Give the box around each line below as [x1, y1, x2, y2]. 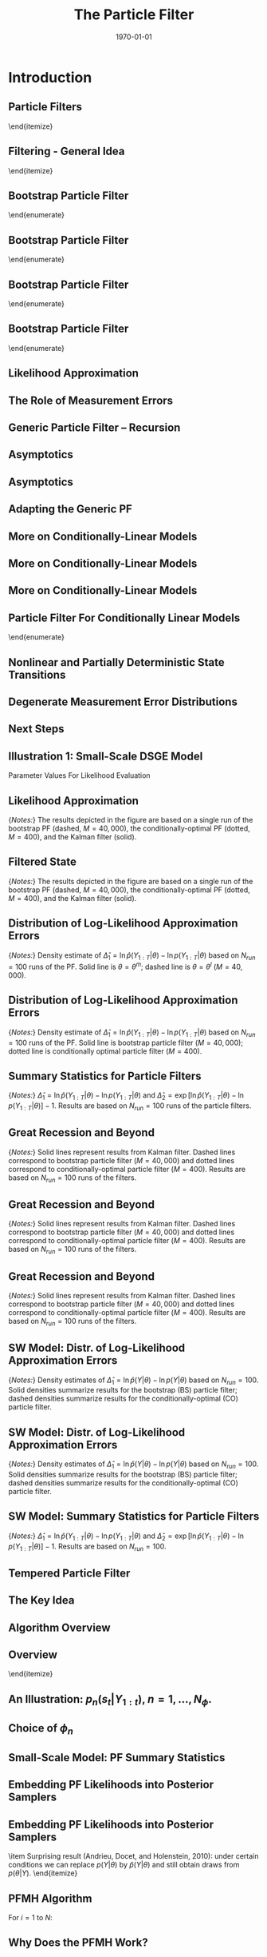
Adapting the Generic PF [8, 502, 133, 516]
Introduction [8, 68, 92, 86]
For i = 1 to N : [8, 1913, 53, 1923]
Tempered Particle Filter [8, 1566, 131, 1580]
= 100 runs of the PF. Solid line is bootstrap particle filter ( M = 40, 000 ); [8, 1038, 244, 1047]
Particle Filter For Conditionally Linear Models [8, 611, 241, 624]
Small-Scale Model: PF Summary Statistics [8, 1751, 226, 1764]
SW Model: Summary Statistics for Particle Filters [8, 1509, 260, 1524]
